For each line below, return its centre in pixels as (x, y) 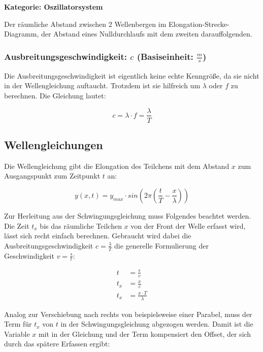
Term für (18, 324)
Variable (17, 333)
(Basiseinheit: (165, 56)
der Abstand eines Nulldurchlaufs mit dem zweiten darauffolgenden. (146, 34)
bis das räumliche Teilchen (81, 225)
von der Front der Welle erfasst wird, (188, 225)
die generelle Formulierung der (161, 245)
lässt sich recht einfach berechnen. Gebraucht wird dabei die (98, 236)
